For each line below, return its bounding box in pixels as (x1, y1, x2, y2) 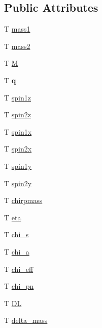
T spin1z (4, 92, 31, 103)
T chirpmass (4, 195, 43, 206)
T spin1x (4, 126, 32, 137)
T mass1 (4, 23, 30, 34)
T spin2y (4, 178, 32, 188)
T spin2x (4, 143, 32, 154)
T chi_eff (4, 263, 33, 274)
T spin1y (4, 160, 32, 171)
